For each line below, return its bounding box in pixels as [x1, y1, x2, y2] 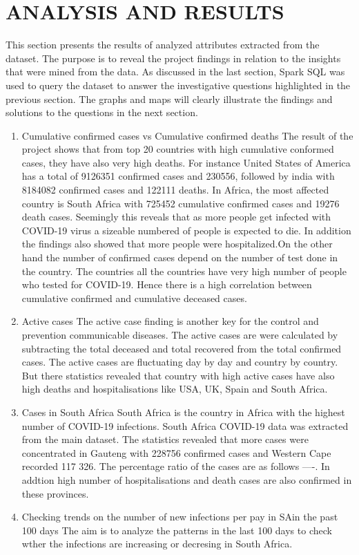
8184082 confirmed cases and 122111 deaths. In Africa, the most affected [21, 182, 329, 197]
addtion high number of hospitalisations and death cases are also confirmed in [21, 472, 352, 487]
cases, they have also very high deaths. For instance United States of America [21, 155, 351, 169]
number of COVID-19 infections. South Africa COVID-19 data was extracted [21, 418, 349, 433]
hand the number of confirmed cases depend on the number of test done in [21, 250, 338, 265]
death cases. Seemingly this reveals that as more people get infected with [21, 209, 331, 224]
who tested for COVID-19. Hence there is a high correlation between [21, 277, 312, 292]
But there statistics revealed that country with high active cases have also [21, 368, 335, 382]
